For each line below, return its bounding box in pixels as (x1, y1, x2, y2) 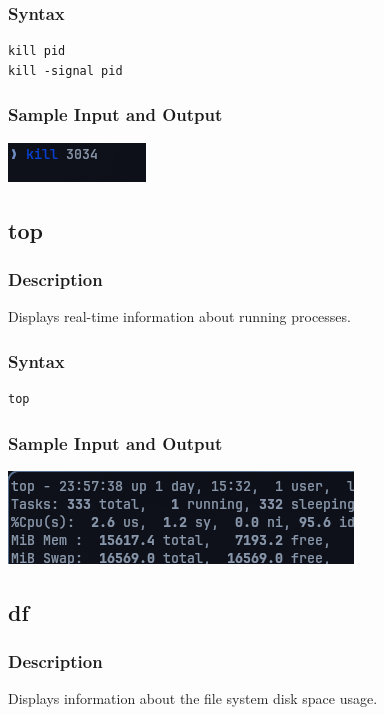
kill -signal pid (8, 63, 123, 78)
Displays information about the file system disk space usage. (8, 688, 378, 709)
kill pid (8, 44, 66, 59)
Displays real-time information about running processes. (8, 306, 351, 327)
